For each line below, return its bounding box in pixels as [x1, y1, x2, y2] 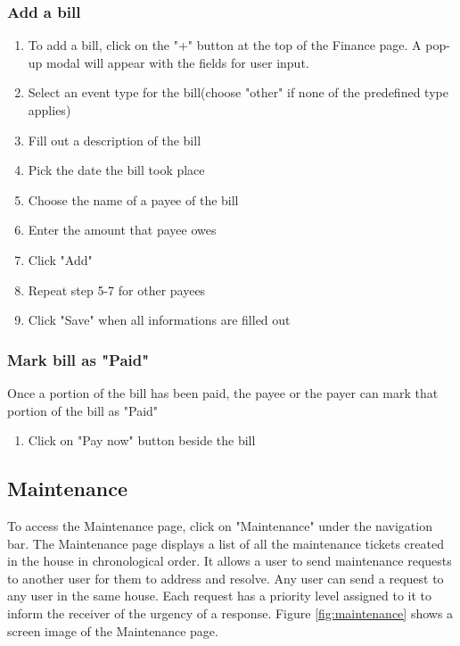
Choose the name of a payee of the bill [28, 190, 239, 209]
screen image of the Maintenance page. [7, 621, 218, 640]
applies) [28, 101, 71, 119]
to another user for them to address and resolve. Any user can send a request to [7, 568, 444, 587]
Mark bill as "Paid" [7, 348, 150, 370]
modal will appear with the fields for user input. [46, 53, 309, 71]
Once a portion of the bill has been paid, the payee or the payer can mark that [7, 383, 439, 402]
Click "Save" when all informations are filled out [28, 311, 291, 329]
